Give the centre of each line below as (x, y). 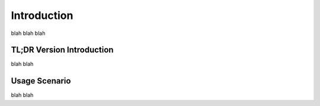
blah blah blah (28, 33)
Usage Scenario (41, 81)
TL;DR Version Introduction (62, 50)
